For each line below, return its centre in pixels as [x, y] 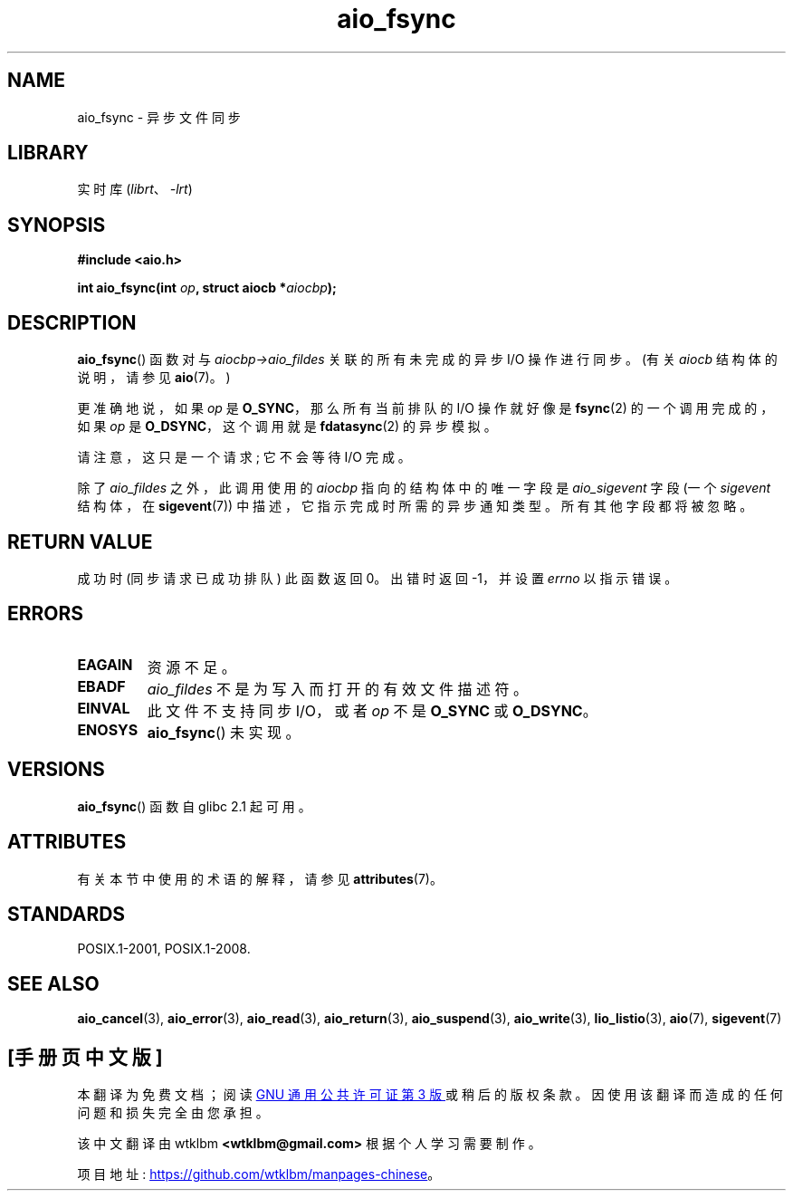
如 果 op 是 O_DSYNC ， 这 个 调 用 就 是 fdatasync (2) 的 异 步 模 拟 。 [287, 426]
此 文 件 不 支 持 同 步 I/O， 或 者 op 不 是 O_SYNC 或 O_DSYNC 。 [372, 710]
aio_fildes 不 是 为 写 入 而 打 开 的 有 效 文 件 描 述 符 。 [338, 689]
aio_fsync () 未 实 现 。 [224, 732]
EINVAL [104, 708]
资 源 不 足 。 [191, 667]
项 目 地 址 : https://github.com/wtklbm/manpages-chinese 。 [259, 1174]
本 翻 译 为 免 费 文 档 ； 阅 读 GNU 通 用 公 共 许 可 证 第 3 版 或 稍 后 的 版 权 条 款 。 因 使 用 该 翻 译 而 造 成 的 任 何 [430, 1095]
